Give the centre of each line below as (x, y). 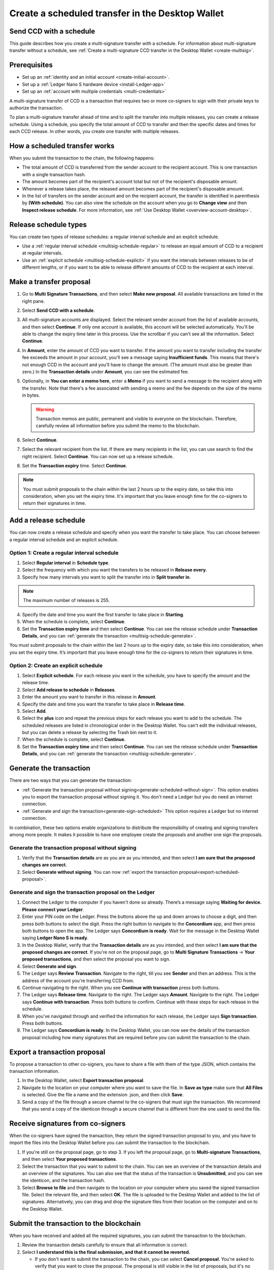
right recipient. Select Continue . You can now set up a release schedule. (98, 456)
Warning (45, 409)
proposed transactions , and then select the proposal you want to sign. (96, 959)
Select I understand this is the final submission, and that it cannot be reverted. (106, 1252)
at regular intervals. (42, 253)
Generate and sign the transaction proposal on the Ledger (82, 892)
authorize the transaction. (36, 108)
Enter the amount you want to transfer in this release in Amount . (89, 697)
